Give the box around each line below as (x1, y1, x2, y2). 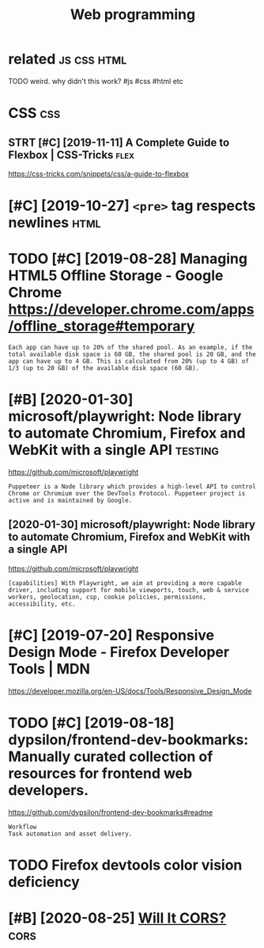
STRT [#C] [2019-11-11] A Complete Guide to (8, 136, 230, 149)
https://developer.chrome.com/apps (8, 300, 255, 319)
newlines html (8, 214, 101, 231)
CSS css (8, 105, 61, 122)
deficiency (8, 873, 81, 891)
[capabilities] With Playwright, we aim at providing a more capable (8, 579, 243, 587)
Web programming (70, 6, 196, 24)
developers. (8, 781, 89, 799)
